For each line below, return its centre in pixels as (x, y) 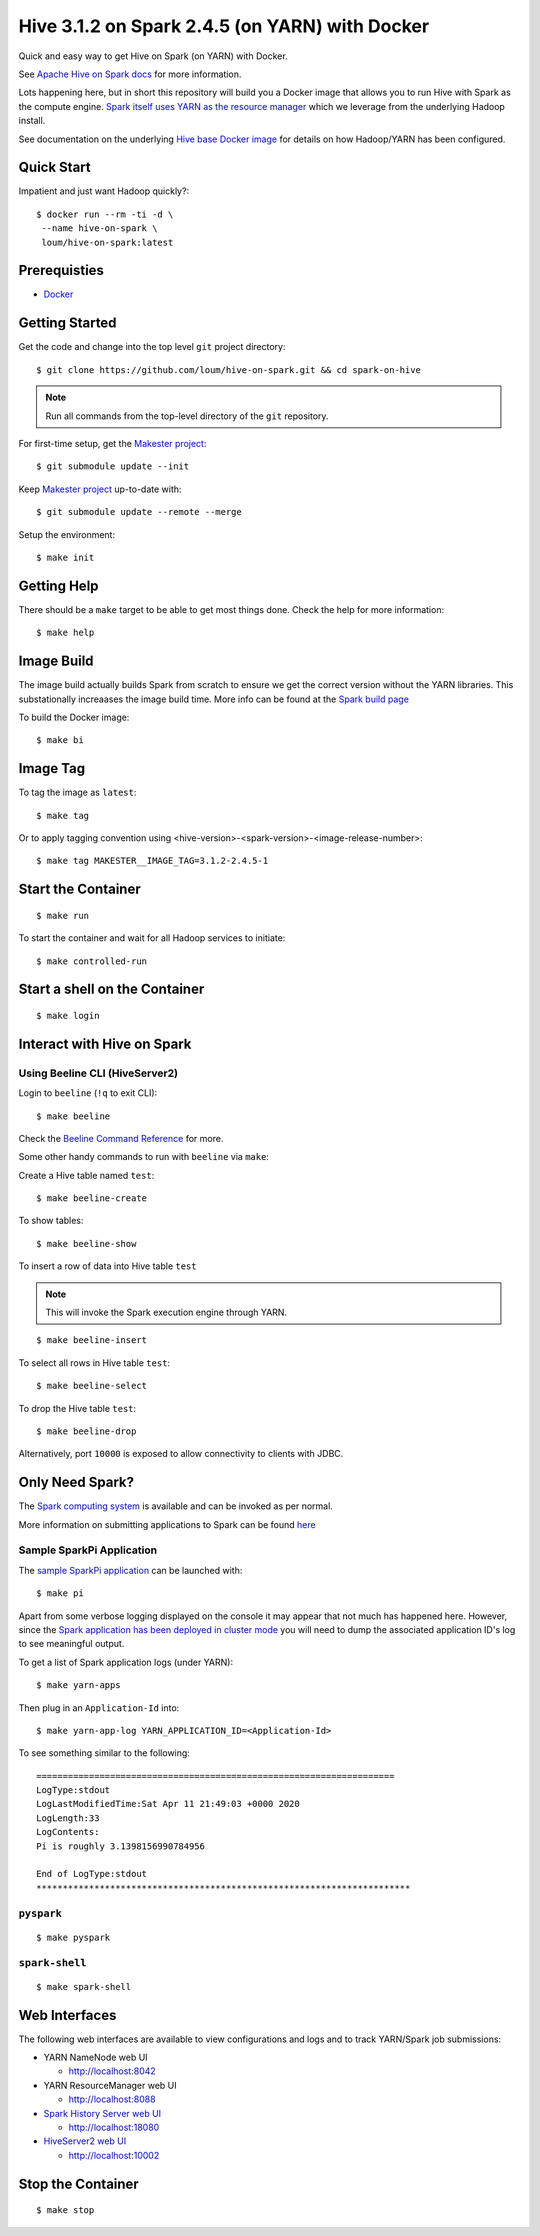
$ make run (63, 915)
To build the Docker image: (74, 717)
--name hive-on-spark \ (99, 228)
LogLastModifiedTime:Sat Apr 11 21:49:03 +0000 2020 (168, 1804)
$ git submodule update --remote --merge (139, 512)
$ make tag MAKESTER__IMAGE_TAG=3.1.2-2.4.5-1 (152, 861)
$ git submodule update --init (113, 466)
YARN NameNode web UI (96, 2057)
